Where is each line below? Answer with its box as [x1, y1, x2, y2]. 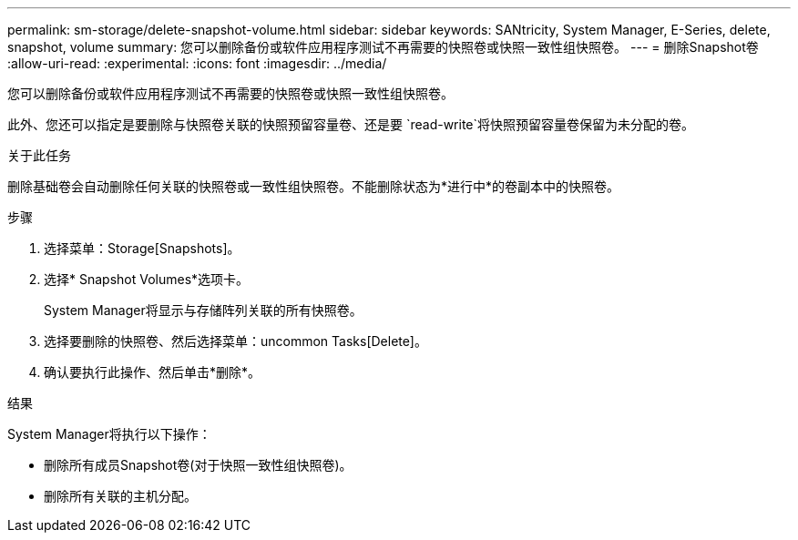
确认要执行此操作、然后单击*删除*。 [44, 364, 261, 380]
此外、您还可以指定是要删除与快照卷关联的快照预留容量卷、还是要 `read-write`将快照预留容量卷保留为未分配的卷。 [7, 117, 695, 132]
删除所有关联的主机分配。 [44, 488, 197, 504]
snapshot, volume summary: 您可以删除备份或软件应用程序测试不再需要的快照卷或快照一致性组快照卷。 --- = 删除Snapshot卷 [7, 39, 759, 55]
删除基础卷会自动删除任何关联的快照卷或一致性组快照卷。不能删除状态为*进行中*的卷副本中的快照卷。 [7, 178, 620, 194]
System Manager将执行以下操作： [7, 426, 211, 442]
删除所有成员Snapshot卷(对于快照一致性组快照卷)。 [44, 457, 353, 473]
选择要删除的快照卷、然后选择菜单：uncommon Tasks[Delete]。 [44, 333, 427, 349]
